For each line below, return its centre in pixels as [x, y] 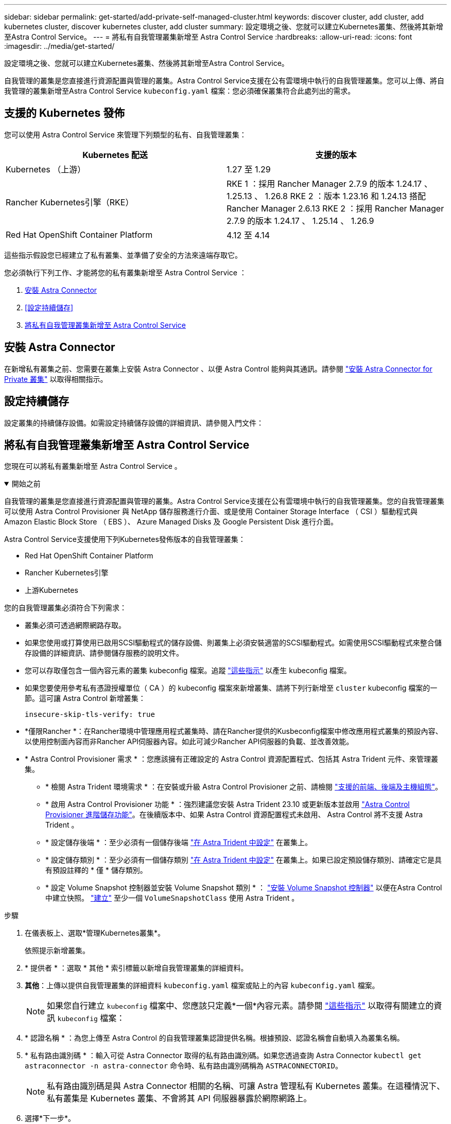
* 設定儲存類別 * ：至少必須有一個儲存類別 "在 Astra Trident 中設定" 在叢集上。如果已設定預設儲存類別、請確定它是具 [244, 860]
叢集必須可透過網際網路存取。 [75, 625]
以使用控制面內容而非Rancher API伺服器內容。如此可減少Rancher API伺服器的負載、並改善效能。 [189, 742]
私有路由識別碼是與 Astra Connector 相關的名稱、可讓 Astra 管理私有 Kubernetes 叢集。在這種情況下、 [246, 1086]
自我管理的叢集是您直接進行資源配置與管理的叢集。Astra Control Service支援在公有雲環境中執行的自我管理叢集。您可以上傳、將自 [224, 81]
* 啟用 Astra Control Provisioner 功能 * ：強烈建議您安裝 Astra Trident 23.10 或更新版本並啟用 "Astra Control [228, 804]
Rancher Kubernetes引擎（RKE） [70, 202]
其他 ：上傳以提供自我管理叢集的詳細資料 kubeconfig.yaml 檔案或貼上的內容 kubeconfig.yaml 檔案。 [202, 986]
